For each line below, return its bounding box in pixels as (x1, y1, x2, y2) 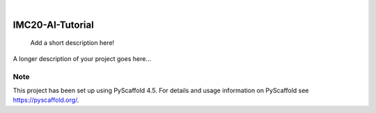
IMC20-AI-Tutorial (13, 19, 94, 31)
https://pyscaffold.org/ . (13, 96, 79, 104)
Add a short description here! (30, 39, 115, 47)
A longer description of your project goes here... (13, 54, 151, 62)
